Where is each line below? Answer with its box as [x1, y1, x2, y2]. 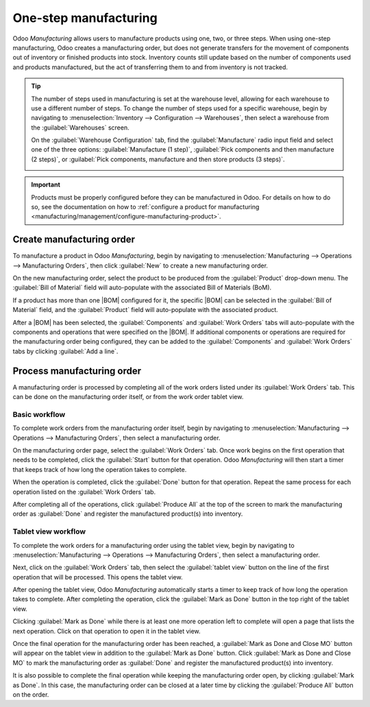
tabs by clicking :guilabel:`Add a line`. [12, 347, 119, 355]
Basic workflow [12, 409, 66, 419]
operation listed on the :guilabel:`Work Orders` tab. [12, 488, 156, 496]
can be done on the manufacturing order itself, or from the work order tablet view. [12, 393, 244, 401]
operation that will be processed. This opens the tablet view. [12, 573, 183, 581]
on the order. [12, 691, 49, 699]
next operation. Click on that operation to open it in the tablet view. [12, 627, 201, 635]
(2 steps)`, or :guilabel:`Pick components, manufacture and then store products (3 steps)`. [31, 155, 285, 163]
